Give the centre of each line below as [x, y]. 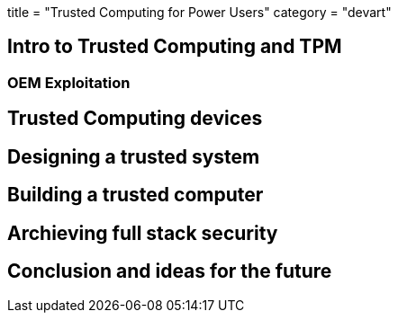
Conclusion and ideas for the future [170, 271]
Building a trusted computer [136, 195]
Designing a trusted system [134, 156]
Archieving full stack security [143, 233]
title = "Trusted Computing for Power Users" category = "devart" [199, 12]
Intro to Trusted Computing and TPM [175, 47]
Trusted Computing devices [135, 119]
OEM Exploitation [69, 82]
